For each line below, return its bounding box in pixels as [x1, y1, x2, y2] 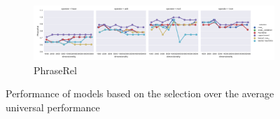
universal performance [6, 100, 100, 115]
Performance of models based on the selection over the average [6, 86, 274, 101]
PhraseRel [34, 62, 77, 77]
